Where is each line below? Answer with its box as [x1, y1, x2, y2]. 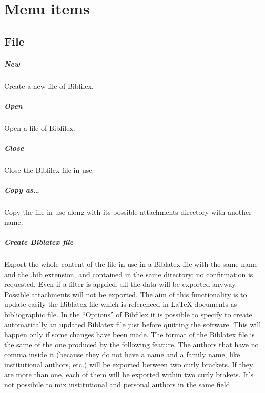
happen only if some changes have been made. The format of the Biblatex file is [4, 329, 255, 340]
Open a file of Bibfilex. [4, 122, 75, 133]
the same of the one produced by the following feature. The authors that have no [4, 339, 259, 349]
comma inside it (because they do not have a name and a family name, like [4, 349, 240, 360]
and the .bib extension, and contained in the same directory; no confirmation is [4, 268, 253, 279]
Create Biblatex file [4, 236, 74, 247]
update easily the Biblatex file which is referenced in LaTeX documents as [4, 299, 237, 309]
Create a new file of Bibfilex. [4, 80, 94, 91]
